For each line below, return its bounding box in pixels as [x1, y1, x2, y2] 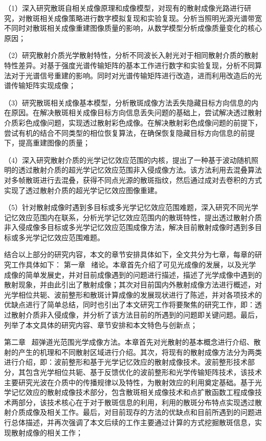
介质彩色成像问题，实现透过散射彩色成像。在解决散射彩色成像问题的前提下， [4, 117, 262, 128]
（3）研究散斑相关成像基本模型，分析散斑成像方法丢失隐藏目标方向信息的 [4, 97, 251, 108]
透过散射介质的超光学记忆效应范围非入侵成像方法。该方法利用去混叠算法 [18, 164, 262, 175]
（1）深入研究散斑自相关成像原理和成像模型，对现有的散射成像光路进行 [4, 3, 244, 13]
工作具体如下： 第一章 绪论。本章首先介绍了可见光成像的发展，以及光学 [11, 259, 256, 270]
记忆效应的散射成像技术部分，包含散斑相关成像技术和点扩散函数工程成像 [11, 387, 255, 397]
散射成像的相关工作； [11, 427, 83, 437]
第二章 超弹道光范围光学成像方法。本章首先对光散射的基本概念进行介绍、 [4, 337, 254, 347]
